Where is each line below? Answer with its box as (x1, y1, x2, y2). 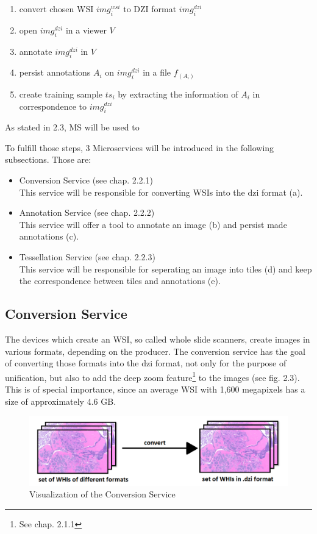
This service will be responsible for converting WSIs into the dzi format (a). (19, 185, 303, 198)
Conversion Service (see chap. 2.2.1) (19, 174, 153, 187)
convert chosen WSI (19, 2, 94, 15)
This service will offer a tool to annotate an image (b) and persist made (19, 218, 287, 230)
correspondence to (19, 99, 87, 112)
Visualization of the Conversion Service (29, 488, 176, 500)
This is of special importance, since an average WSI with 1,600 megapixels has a (5, 383, 305, 396)
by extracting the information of (118, 87, 238, 100)
